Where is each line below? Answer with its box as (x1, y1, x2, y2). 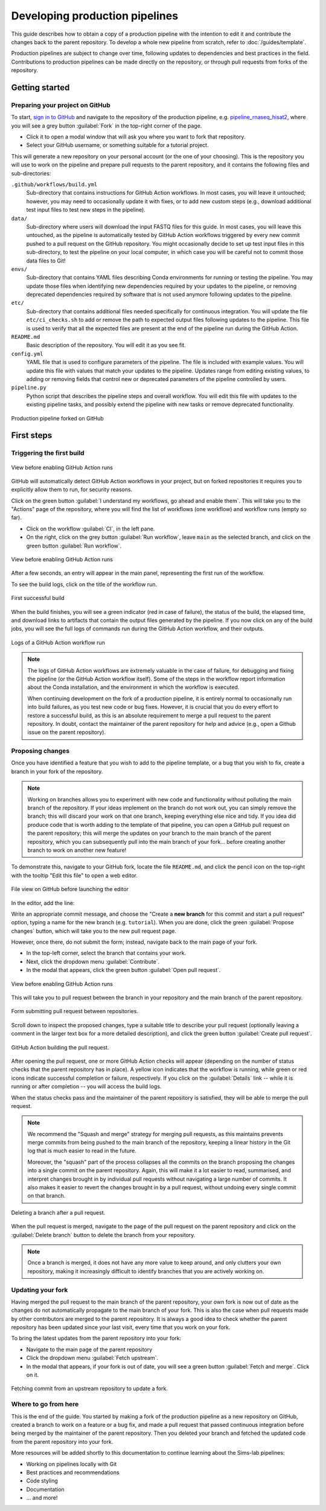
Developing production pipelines (11, 9, 178, 22)
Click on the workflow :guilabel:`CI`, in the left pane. (26, 525, 155, 532)
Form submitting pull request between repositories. (11, 1008, 139, 1015)
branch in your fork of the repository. (11, 768, 103, 775)
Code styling (26, 1477, 59, 1484)
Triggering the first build (11, 449, 85, 457)
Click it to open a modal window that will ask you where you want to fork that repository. (26, 133, 246, 140)
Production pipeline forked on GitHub (11, 414, 104, 422)
